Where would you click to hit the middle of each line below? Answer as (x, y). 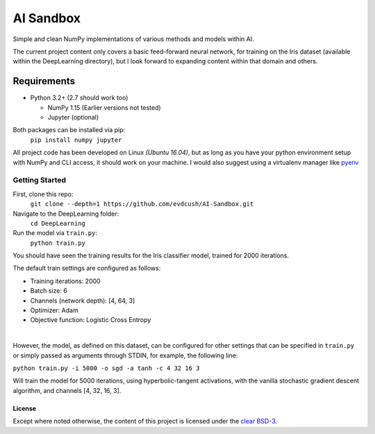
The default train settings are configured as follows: (87, 268)
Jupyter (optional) (73, 118)
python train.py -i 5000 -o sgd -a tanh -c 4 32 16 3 (106, 368)
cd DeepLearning (58, 223)
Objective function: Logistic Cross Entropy (91, 320)
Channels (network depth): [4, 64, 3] (83, 300)
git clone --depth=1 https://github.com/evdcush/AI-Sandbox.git (142, 204)
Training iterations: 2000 (65, 281)
